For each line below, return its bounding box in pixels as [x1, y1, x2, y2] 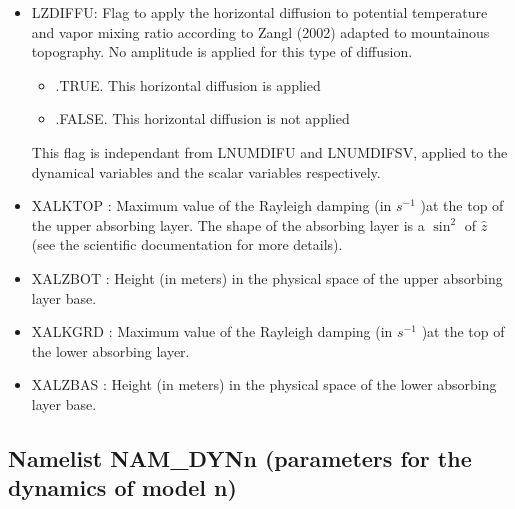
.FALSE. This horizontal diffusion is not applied [55, 108, 350, 129]
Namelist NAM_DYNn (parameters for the [8, 442, 472, 473]
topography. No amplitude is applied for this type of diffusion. [31, 41, 413, 62]
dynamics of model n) [8, 472, 237, 503]
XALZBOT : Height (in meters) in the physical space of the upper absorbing [31, 267, 503, 288]
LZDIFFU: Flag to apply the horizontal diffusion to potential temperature [31, 2, 488, 22]
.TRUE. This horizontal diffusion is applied [55, 74, 321, 95]
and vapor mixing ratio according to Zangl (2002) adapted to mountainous [31, 21, 490, 42]
